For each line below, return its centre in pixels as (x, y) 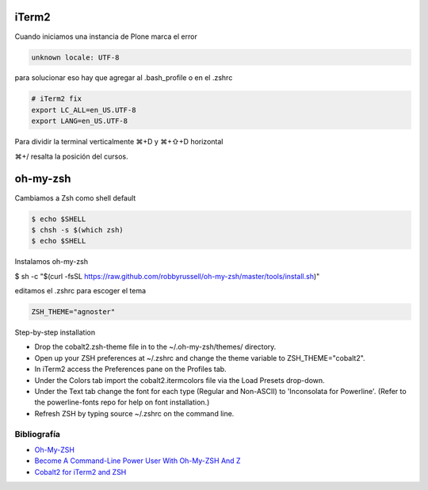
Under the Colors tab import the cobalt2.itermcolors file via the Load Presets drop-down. (180, 380)
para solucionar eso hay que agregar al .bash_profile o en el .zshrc (124, 78)
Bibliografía (38, 434)
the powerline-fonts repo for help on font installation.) (122, 402)
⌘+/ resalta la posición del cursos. (71, 156)
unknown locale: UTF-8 (75, 57)
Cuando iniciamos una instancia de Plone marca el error (106, 36)
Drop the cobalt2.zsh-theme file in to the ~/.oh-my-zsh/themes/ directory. (155, 347)
